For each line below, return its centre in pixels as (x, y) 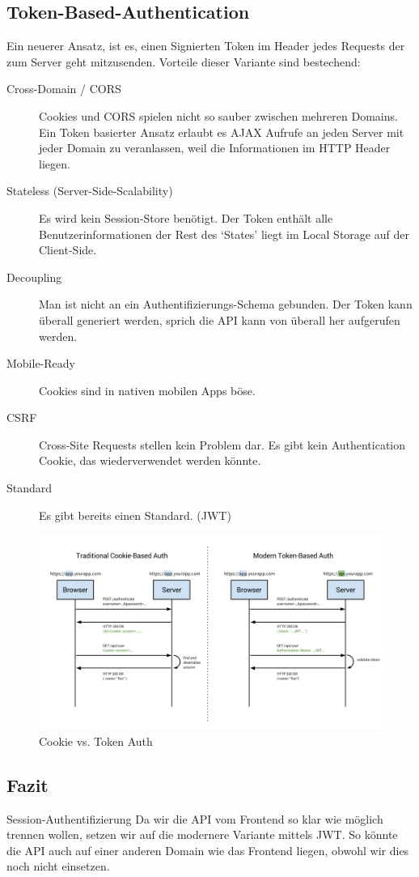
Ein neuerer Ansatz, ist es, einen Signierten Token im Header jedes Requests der (206, 46)
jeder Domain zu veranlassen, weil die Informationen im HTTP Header (215, 148)
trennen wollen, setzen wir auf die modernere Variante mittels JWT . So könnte (202, 834)
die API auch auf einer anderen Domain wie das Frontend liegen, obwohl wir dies (208, 850)
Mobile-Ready (41, 363)
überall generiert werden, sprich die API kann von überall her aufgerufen (220, 319)
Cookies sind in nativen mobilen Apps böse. (147, 390)
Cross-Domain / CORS (64, 89)
